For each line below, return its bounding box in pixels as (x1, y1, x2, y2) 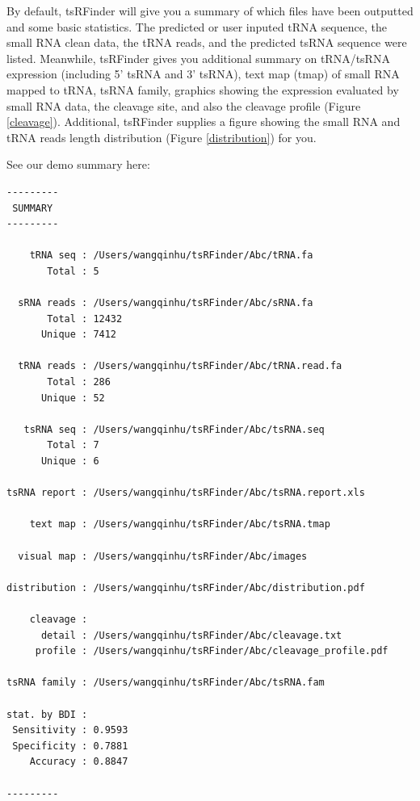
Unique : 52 (40, 392, 105, 404)
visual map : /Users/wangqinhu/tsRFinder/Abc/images (18, 550, 308, 562)
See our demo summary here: (6, 156, 150, 173)
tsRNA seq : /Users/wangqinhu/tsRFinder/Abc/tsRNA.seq (23, 423, 325, 435)
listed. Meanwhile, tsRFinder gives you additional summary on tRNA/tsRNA (6, 49, 390, 66)
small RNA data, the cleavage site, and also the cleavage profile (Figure (6, 97, 361, 114)
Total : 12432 (47, 312, 123, 325)
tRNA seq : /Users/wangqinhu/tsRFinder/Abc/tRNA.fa (29, 250, 313, 262)
